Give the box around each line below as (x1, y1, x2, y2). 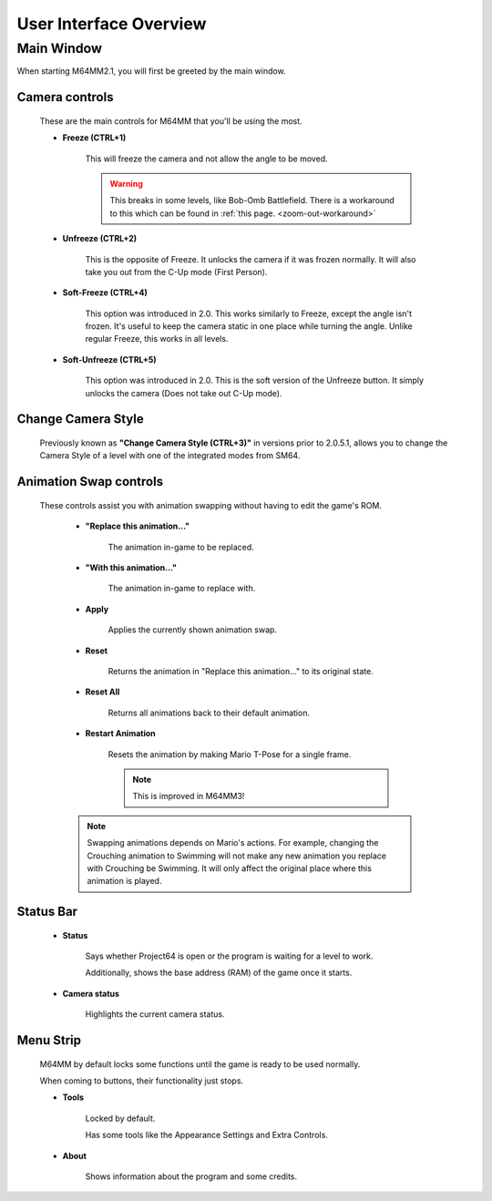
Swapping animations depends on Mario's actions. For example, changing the (87, 837, 379, 848)
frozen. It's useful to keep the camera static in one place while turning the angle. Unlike (85, 321, 414, 332)
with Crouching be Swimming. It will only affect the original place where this (87, 862, 373, 874)
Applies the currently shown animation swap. (108, 624, 278, 635)
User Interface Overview (16, 14, 207, 34)
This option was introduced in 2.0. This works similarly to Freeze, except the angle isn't (85, 308, 413, 319)
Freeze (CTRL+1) (62, 132, 127, 143)
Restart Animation (85, 728, 157, 739)
